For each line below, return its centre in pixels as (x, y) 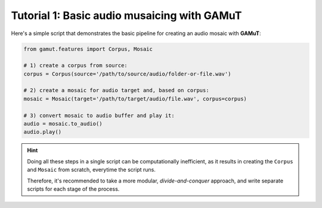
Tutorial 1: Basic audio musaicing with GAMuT (126, 15)
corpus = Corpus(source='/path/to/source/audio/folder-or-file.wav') (127, 74)
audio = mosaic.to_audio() (63, 124)
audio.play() (43, 132)
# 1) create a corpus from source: (75, 66)
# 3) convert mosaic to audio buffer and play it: (99, 115)
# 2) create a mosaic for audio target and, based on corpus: (116, 90)
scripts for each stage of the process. (73, 189)
